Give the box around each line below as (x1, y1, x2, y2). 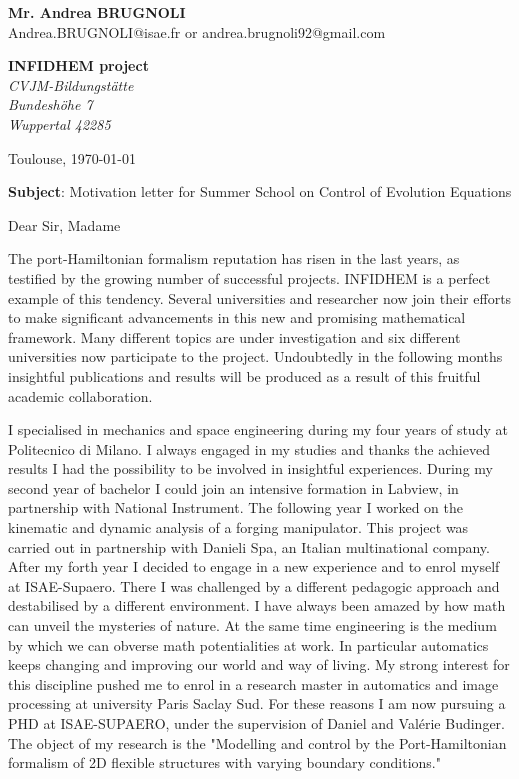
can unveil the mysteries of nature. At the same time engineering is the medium (8, 615, 497, 636)
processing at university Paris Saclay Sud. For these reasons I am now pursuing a (8, 693, 506, 714)
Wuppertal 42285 (8, 113, 111, 134)
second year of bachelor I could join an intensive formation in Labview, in (8, 477, 459, 498)
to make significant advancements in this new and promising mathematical (8, 307, 466, 328)
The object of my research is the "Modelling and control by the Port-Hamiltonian (8, 732, 507, 753)
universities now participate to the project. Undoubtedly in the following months (8, 346, 503, 367)
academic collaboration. (8, 385, 153, 406)
